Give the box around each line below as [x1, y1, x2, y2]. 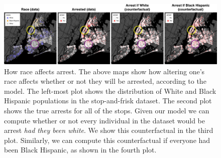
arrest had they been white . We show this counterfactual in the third [4, 125, 213, 135]
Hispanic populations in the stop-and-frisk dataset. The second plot [4, 95, 212, 106]
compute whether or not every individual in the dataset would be [4, 115, 205, 125]
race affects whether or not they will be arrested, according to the [4, 76, 206, 86]
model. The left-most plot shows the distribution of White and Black [4, 85, 216, 96]
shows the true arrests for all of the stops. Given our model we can [4, 105, 209, 116]
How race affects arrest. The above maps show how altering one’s [4, 66, 205, 76]
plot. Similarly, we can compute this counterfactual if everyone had [4, 134, 210, 145]
